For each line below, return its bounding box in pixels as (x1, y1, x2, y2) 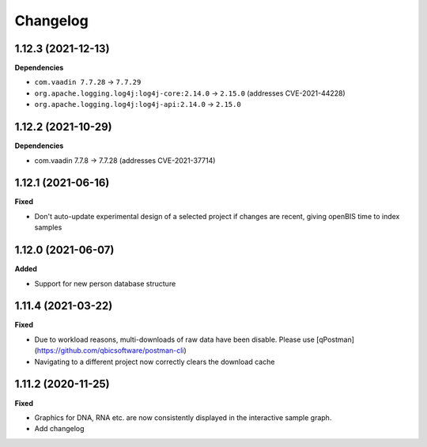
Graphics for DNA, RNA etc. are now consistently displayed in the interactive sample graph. (34, 412, 332, 422)
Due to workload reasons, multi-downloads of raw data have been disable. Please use (34, 335, 316, 344)
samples (34, 222, 62, 233)
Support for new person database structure (34, 278, 176, 288)
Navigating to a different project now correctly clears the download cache (34, 357, 275, 366)
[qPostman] (316, 335, 355, 344)
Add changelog (34, 424, 85, 434)
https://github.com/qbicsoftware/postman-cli (36, 346, 184, 355)
